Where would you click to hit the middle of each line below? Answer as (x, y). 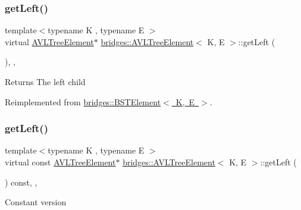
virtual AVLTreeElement (49, 41)
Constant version (36, 202)
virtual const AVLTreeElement (60, 162)
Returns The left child (45, 82)
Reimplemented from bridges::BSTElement (83, 101)
